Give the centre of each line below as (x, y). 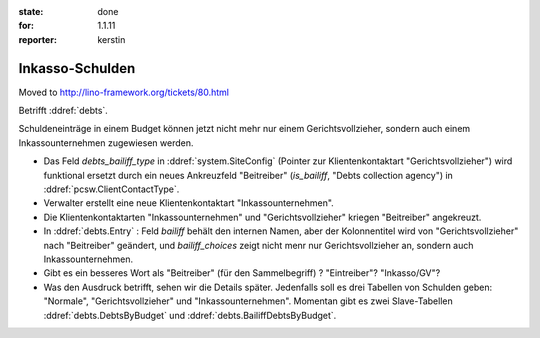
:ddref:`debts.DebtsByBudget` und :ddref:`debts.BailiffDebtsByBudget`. (190, 315)
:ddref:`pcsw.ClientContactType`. (111, 189)
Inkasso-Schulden (77, 68)
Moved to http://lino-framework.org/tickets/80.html (124, 92)
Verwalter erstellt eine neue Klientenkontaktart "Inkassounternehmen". (188, 203)
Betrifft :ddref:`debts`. (63, 111)
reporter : (37, 39)
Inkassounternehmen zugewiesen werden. (106, 142)
